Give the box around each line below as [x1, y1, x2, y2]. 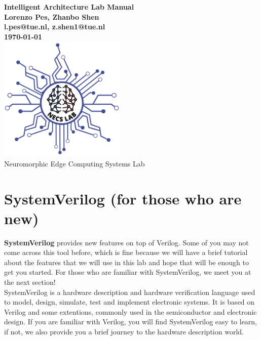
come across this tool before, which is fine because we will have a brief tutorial [4, 247, 248, 258]
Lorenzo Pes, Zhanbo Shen [4, 11, 99, 22]
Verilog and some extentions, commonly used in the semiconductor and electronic [4, 306, 257, 317]
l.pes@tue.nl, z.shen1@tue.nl [4, 21, 105, 32]
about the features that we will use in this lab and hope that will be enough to [4, 257, 249, 267]
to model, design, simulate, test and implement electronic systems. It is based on [4, 296, 255, 307]
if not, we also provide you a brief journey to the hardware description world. [4, 326, 244, 336]
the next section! [4, 277, 56, 287]
